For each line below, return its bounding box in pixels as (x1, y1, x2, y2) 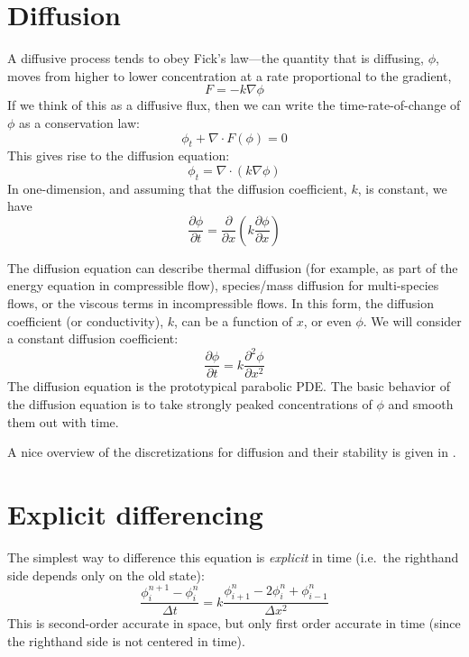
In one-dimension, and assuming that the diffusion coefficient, (7, 178, 347, 197)
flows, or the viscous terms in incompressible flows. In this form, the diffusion (7, 294, 434, 313)
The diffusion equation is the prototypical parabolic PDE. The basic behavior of (7, 377, 450, 396)
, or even (303, 311, 352, 330)
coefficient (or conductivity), (7, 311, 164, 330)
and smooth (388, 395, 454, 413)
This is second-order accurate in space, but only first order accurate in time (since (7, 614, 461, 633)
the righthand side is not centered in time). (7, 632, 245, 651)
